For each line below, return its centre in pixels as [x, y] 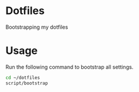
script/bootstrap [27, 83]
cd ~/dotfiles [23, 77]
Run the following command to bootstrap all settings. [69, 67]
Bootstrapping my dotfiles [37, 27]
